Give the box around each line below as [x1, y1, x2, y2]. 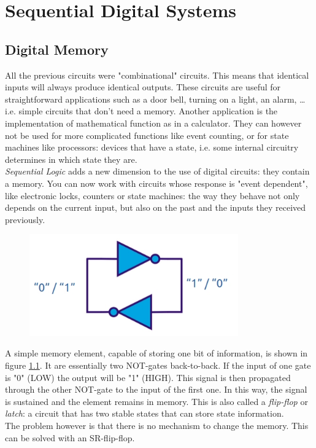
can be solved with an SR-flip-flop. [5, 431, 135, 444]
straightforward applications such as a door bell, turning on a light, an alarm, [5, 92, 297, 105]
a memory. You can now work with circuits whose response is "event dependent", [5, 176, 308, 189]
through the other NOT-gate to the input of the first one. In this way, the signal [5, 383, 307, 396]
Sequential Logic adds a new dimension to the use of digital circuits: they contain [5, 165, 310, 178]
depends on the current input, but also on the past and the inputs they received [5, 201, 306, 214]
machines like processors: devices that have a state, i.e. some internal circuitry [5, 141, 299, 154]
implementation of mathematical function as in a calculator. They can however [5, 116, 302, 129]
